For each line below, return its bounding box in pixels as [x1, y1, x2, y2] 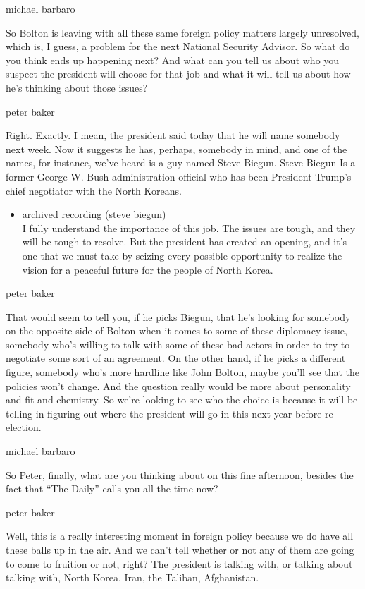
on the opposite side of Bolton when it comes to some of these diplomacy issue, [6, 323, 347, 338]
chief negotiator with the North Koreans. [6, 183, 182, 198]
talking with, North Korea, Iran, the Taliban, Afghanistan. [6, 570, 259, 585]
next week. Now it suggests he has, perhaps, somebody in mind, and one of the [6, 141, 347, 156]
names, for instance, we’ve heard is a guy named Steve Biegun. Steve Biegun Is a [6, 155, 356, 170]
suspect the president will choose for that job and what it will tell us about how [6, 66, 351, 81]
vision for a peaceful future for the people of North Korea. [22, 262, 273, 277]
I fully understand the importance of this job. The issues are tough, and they [22, 220, 356, 235]
